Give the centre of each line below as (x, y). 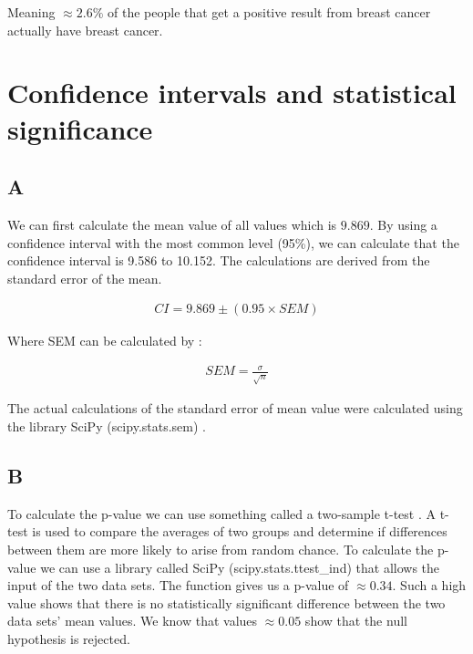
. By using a (403, 224)
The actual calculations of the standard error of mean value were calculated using (235, 408)
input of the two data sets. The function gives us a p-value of (178, 585)
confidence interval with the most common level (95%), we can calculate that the (233, 242)
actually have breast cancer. (85, 30)
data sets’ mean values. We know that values (133, 621)
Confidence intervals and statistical (232, 93)
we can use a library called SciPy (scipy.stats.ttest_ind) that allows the (240, 567)
